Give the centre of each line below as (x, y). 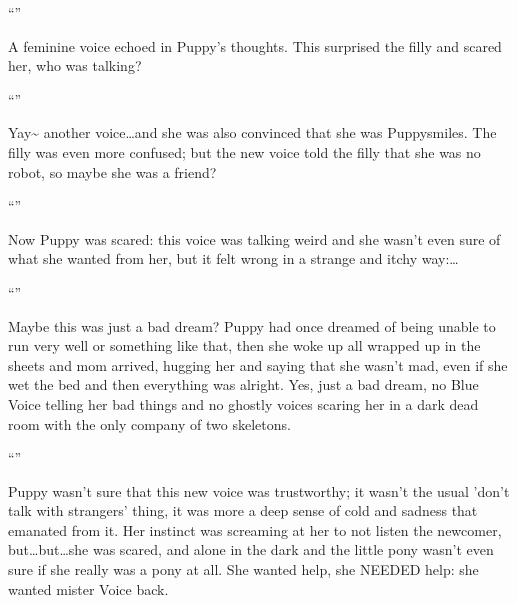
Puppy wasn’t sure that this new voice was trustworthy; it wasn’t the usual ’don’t (259, 490)
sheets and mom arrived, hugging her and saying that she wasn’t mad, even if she (258, 364)
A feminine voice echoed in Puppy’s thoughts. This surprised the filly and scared (255, 45)
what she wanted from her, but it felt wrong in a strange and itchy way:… (233, 258)
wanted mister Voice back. (88, 588)
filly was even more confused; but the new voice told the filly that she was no (244, 151)
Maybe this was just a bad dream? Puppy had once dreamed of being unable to (252, 325)
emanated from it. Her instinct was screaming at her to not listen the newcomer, (255, 529)
